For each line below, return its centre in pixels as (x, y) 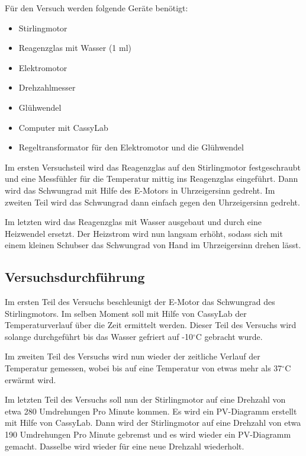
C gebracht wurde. (229, 336)
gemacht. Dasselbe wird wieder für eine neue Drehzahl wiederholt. (125, 446)
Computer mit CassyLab (63, 127)
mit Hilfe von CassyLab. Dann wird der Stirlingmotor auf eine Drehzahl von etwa (153, 423)
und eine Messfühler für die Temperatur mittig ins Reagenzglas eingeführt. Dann (152, 179)
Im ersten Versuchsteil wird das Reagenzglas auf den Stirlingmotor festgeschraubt (153, 167)
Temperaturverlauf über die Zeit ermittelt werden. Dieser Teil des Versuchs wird (151, 325)
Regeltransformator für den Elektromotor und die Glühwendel (131, 147)
